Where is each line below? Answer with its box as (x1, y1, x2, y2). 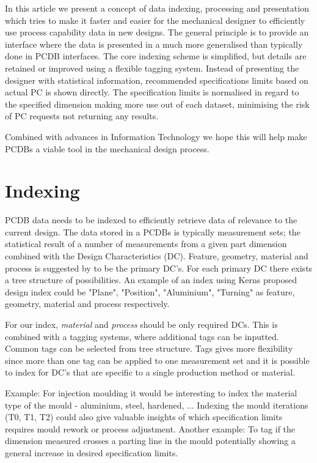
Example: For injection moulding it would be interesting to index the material (5, 386, 297, 399)
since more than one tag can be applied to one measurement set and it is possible (5, 354, 310, 366)
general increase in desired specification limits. (5, 446, 178, 459)
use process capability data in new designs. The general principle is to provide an (5, 26, 309, 39)
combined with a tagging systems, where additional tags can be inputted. (5, 330, 279, 343)
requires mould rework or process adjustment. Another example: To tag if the (5, 422, 296, 435)
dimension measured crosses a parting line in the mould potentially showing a (5, 434, 296, 447)
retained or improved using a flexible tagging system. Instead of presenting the (5, 61, 299, 74)
